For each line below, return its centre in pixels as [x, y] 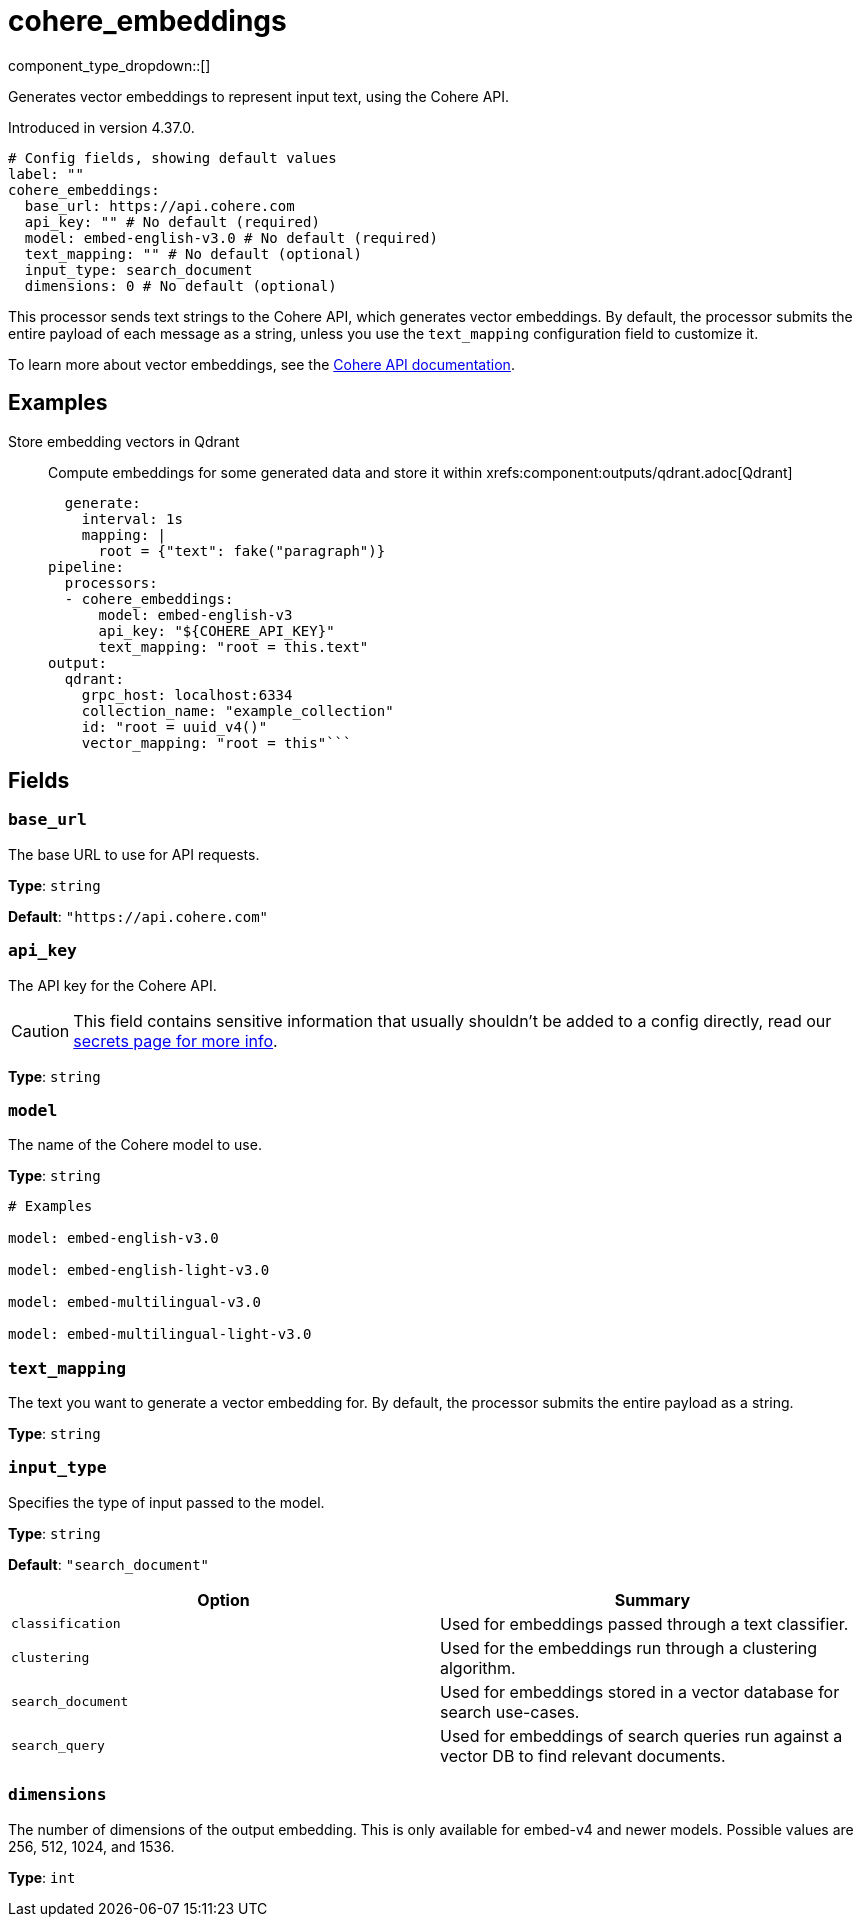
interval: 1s [132, 518]
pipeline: [86, 566]
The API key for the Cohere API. [112, 985]
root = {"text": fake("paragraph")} [242, 550]
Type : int [42, 1877]
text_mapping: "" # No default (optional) [193, 253]
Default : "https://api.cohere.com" [138, 916]
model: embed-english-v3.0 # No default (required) [231, 237]
